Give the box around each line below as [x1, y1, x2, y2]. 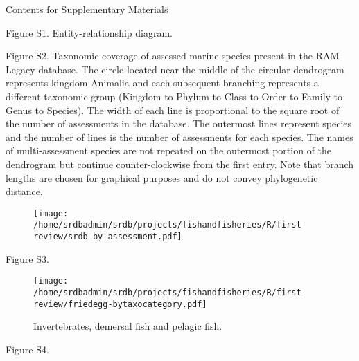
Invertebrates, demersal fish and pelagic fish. [33, 319, 222, 333]
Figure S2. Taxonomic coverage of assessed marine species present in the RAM [6, 48, 340, 63]
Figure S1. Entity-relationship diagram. [6, 25, 173, 39]
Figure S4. [6, 342, 49, 356]
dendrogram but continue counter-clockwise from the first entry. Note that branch [6, 156, 354, 171]
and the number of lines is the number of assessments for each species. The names [6, 129, 353, 144]
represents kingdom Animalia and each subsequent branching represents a [6, 75, 319, 90]
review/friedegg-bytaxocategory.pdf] [33, 299, 207, 309]
